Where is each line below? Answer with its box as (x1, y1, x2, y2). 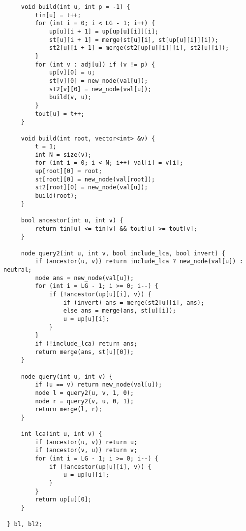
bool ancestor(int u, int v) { (21, 217, 123, 224)
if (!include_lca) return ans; (35, 340, 138, 347)
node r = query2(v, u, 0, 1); (35, 397, 134, 405)
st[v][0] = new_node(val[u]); (49, 77, 148, 84)
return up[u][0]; (35, 496, 92, 503)
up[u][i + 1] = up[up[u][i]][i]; (49, 28, 158, 35)
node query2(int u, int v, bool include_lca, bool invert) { (21, 249, 226, 257)
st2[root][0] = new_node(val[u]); (35, 184, 148, 191)
